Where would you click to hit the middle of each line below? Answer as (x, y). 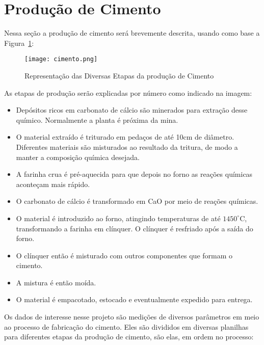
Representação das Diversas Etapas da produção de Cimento (119, 75)
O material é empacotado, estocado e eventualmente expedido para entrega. (134, 299)
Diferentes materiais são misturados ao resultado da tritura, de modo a (127, 147)
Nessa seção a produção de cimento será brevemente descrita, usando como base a (132, 33)
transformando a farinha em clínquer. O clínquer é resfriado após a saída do (135, 228)
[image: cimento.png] (61, 59)
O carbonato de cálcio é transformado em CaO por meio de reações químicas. (137, 201)
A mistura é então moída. (56, 282)
